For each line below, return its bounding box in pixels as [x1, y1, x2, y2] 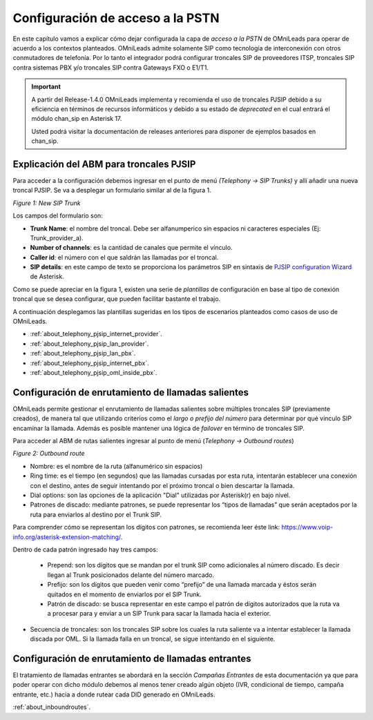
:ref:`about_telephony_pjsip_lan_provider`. [30, 339, 149, 348]
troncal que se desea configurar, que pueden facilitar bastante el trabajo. [12, 295, 221, 303]
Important [31, 83, 61, 91]
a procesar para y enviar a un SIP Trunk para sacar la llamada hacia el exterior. [47, 610, 271, 618]
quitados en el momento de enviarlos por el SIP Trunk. [47, 590, 202, 599]
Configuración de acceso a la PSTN [12, 10, 220, 26]
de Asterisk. [30, 273, 65, 281]
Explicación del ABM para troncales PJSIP [12, 158, 196, 170]
